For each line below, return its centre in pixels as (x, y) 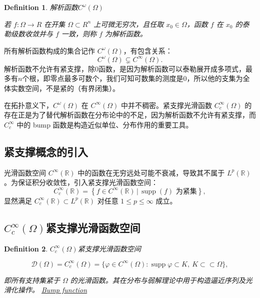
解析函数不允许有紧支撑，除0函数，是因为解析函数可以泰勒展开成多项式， (125, 68)
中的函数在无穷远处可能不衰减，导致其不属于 (151, 172)
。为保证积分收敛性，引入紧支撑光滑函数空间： (81, 182)
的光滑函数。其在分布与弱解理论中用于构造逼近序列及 (158, 280)
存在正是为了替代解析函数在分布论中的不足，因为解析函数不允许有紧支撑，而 (130, 115)
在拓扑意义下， (28, 105)
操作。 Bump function (52, 290)
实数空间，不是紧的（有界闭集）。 (65, 88)
